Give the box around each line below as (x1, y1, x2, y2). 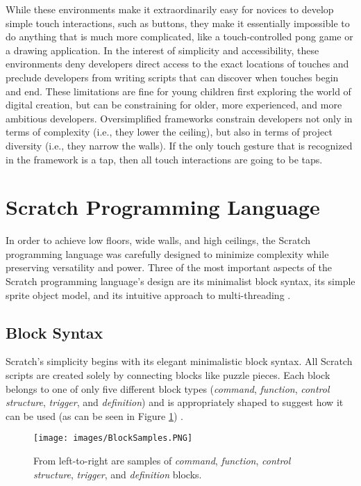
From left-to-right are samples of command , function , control (33, 453, 291, 468)
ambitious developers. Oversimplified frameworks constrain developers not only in (6, 111, 353, 125)
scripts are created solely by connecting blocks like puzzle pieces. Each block (6, 368, 330, 382)
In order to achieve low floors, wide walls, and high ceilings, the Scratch (6, 233, 311, 248)
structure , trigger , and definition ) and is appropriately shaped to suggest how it (6, 395, 344, 410)
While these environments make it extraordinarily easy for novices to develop (6, 2, 334, 16)
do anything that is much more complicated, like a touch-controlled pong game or (6, 29, 353, 44)
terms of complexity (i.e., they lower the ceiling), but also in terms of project (6, 124, 333, 139)
